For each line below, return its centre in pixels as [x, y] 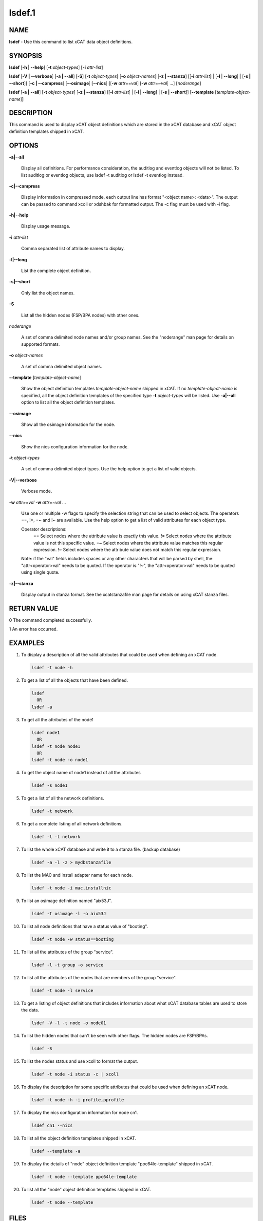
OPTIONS [24, 145]
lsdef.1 [22, 13]
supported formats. [41, 344]
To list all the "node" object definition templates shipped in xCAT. [86, 1190]
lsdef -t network [52, 811]
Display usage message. [46, 226]
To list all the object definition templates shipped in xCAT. [79, 1138]
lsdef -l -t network [56, 837]
